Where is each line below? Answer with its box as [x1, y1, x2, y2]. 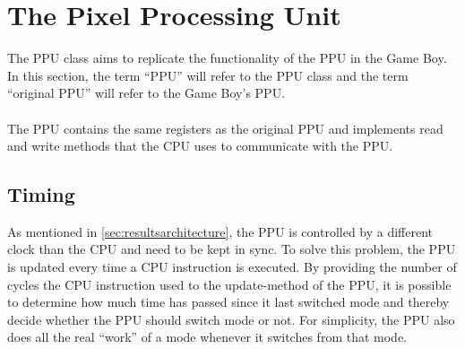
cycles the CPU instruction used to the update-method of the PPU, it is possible [7, 275, 452, 293]
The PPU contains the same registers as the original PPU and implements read [7, 118, 443, 137]
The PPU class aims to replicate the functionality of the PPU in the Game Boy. [7, 48, 447, 67]
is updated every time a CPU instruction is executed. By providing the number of [7, 257, 457, 276]
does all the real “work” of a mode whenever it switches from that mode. [7, 327, 407, 346]
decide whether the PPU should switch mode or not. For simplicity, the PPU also [7, 310, 455, 328]
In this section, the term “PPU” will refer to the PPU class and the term [7, 65, 409, 84]
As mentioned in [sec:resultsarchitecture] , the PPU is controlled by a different [7, 222, 434, 240]
